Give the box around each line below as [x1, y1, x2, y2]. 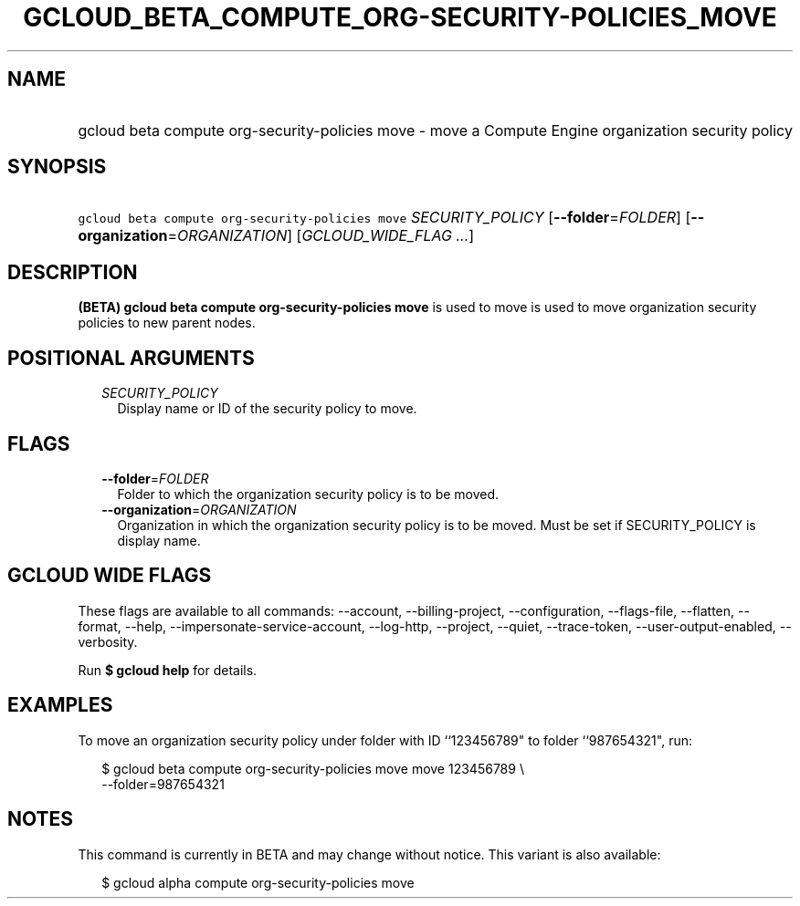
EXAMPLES [7, 693, 113, 717]
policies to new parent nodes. [78, 315, 256, 331]
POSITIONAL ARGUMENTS [7, 346, 255, 370]
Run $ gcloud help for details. [78, 661, 258, 678]
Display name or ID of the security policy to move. [117, 401, 417, 417]
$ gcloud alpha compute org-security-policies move [101, 874, 415, 890]
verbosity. [78, 633, 138, 650]
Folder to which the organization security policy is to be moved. [117, 485, 500, 502]
